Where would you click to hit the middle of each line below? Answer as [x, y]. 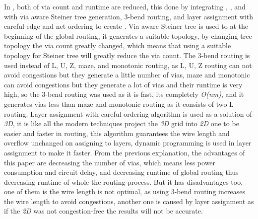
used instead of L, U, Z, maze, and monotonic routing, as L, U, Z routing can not [128, 65]
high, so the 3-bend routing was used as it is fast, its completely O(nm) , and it [124, 94]
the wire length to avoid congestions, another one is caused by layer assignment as [129, 201]
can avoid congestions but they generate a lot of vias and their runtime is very [123, 84]
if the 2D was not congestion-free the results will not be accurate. [103, 211]
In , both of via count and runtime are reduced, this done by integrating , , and [125, 6]
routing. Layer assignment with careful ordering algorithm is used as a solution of [128, 113]
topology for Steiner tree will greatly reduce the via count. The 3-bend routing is [127, 55]
